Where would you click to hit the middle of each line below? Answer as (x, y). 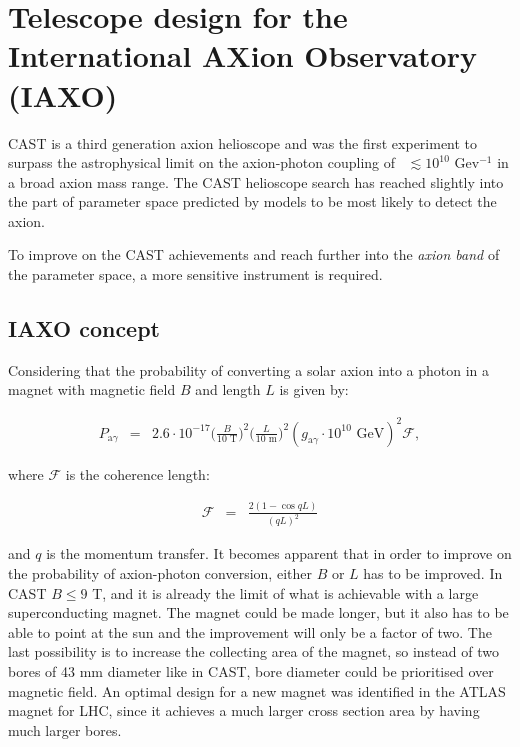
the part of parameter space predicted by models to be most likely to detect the (252, 201)
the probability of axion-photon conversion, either (160, 572)
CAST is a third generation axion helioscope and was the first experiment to (243, 142)
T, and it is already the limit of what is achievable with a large (285, 592)
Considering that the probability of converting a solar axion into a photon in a (249, 369)
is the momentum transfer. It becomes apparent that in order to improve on (279, 553)
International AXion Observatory (242, 55)
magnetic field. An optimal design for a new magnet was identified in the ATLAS (257, 690)
